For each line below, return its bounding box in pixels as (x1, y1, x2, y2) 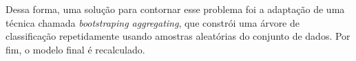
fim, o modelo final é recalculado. (6, 42, 145, 56)
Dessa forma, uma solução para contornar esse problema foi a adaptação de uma (6, 2, 345, 16)
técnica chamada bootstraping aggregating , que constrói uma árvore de (6, 15, 300, 29)
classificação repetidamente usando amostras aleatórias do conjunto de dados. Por (6, 29, 350, 43)
